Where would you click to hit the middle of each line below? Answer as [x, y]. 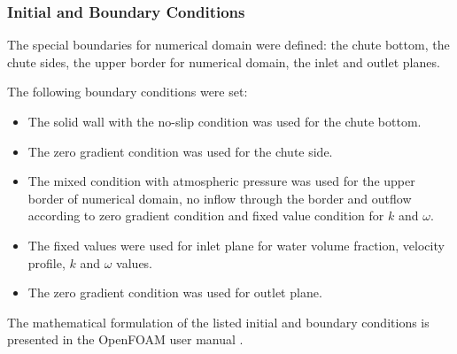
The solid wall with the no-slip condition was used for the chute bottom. [225, 121]
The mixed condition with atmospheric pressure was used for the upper [221, 181]
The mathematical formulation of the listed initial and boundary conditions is [218, 322]
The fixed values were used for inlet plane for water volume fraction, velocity [236, 245]
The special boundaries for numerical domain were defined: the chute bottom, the [228, 45]
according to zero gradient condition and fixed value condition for [206, 215]
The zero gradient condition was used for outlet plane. [175, 292]
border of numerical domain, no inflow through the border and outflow [220, 198]
